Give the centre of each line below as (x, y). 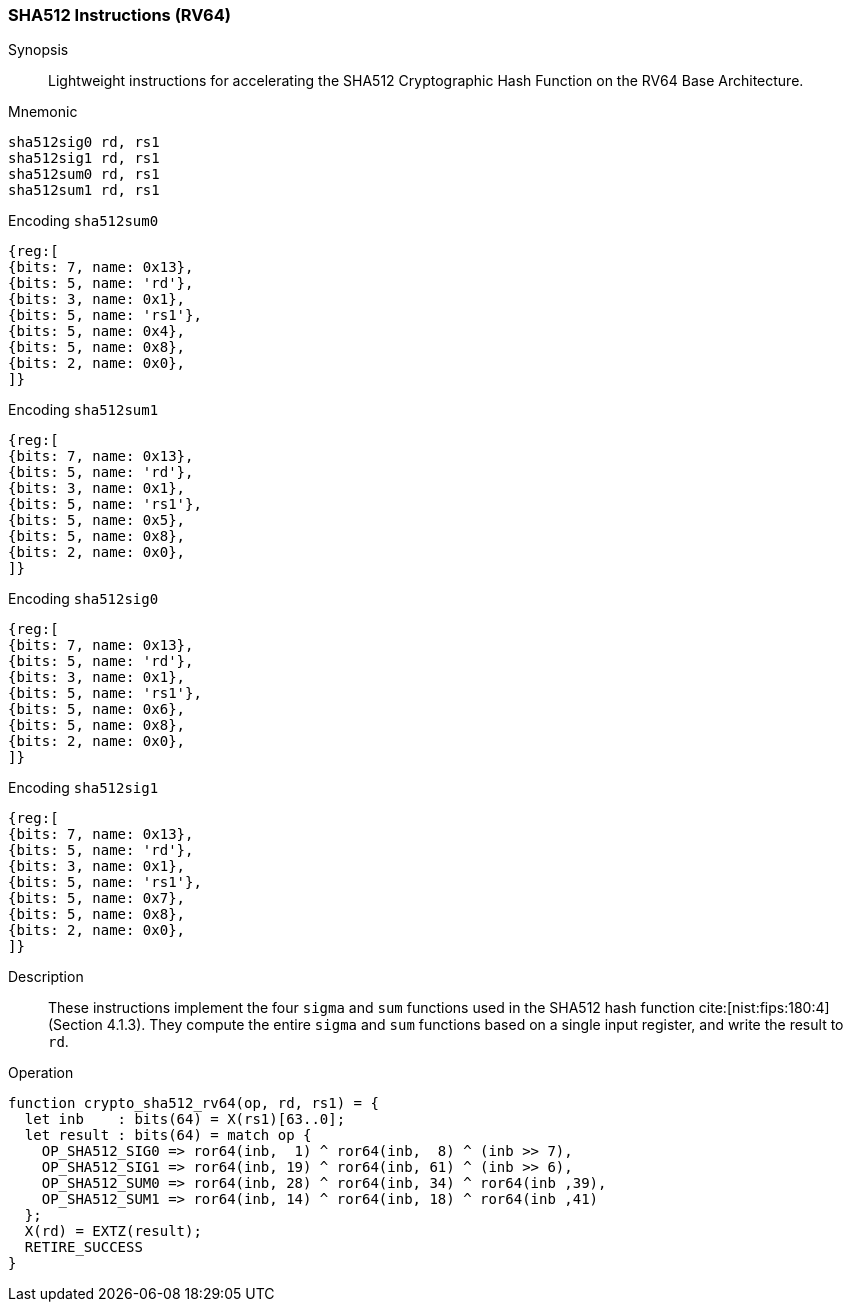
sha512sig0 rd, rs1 (84, 142)
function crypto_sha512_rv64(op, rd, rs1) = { (193, 1103)
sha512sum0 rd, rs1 (84, 174)
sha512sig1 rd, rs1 (84, 158)
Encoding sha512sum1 (83, 410)
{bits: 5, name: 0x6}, (97, 709)
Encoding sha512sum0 (83, 221)
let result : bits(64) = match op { (168, 1135)
